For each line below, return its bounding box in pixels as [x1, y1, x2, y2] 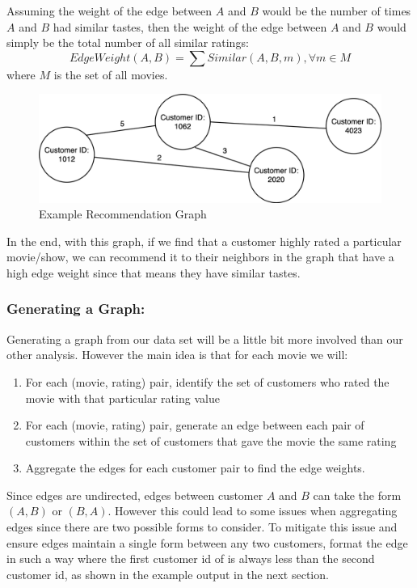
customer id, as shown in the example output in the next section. [6, 565, 329, 582]
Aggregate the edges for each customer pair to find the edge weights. [25, 459, 365, 476]
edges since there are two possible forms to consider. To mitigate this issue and [6, 518, 398, 535]
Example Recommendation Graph [39, 205, 207, 222]
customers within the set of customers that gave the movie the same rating [25, 432, 397, 449]
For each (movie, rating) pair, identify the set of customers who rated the [25, 373, 390, 390]
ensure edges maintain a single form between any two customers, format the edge [6, 534, 408, 551]
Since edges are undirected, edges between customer [6, 486, 263, 503]
